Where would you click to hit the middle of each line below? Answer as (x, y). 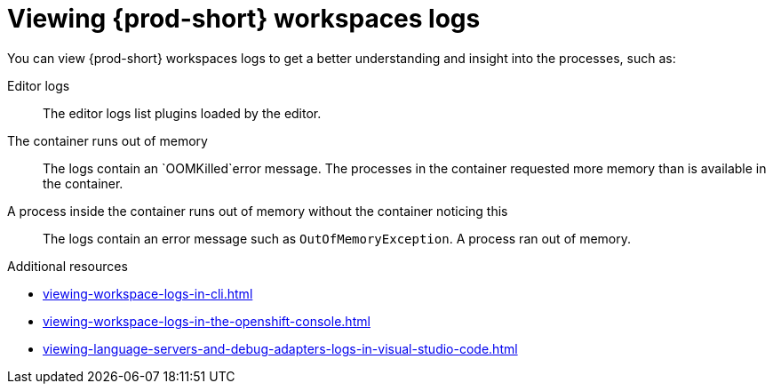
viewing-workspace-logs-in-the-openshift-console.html (207, 321)
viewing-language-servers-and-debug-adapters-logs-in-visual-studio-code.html (280, 348)
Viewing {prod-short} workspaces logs (244, 19)
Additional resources (68, 266)
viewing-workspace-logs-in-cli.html (148, 293)
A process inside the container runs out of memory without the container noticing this (258, 211)
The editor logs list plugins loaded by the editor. (182, 113)
